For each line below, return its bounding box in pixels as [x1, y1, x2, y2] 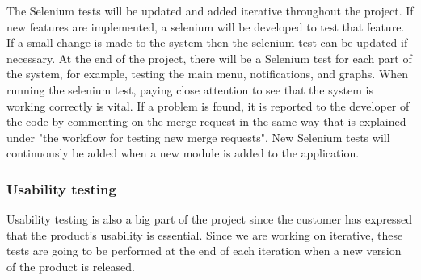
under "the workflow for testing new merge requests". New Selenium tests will [6, 128, 390, 145]
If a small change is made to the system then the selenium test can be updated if [6, 34, 408, 51]
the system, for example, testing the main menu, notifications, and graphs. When [6, 65, 409, 82]
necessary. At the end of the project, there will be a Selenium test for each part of [6, 49, 412, 66]
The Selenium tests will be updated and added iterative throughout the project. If [6, 2, 414, 19]
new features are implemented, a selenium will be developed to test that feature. [6, 18, 405, 35]
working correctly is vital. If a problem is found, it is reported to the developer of [6, 97, 410, 114]
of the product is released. [6, 257, 135, 274]
